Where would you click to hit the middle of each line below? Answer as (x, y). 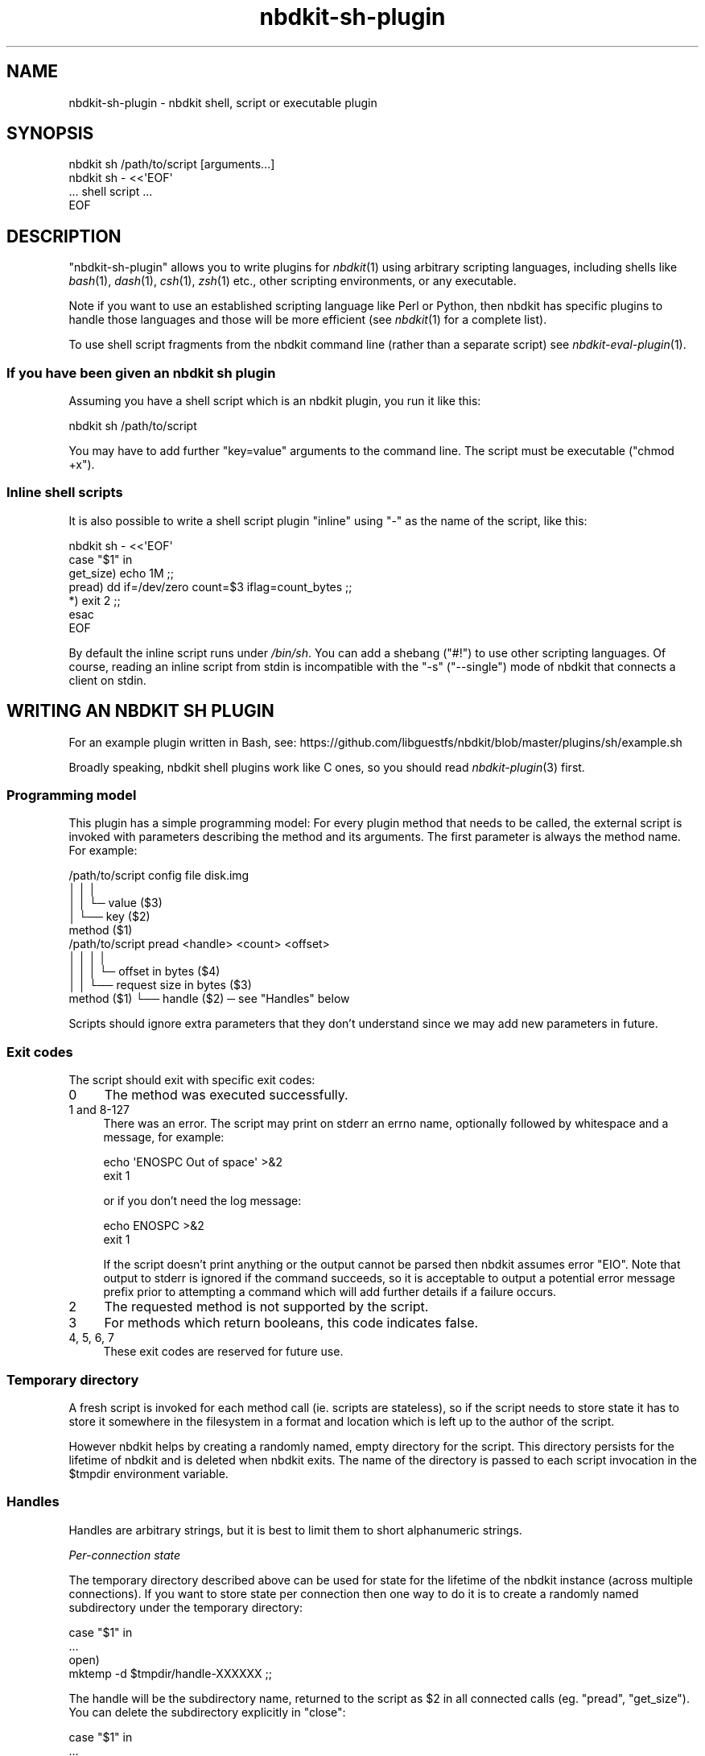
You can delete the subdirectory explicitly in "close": (207, 1712)
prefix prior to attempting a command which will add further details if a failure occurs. (330, 1292)
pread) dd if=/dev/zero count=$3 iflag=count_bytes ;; (210, 586)
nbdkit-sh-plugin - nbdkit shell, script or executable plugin (223, 102)
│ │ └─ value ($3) (115, 903)
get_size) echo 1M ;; (121, 573)
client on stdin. (107, 680)
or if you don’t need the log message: (202, 1201)
